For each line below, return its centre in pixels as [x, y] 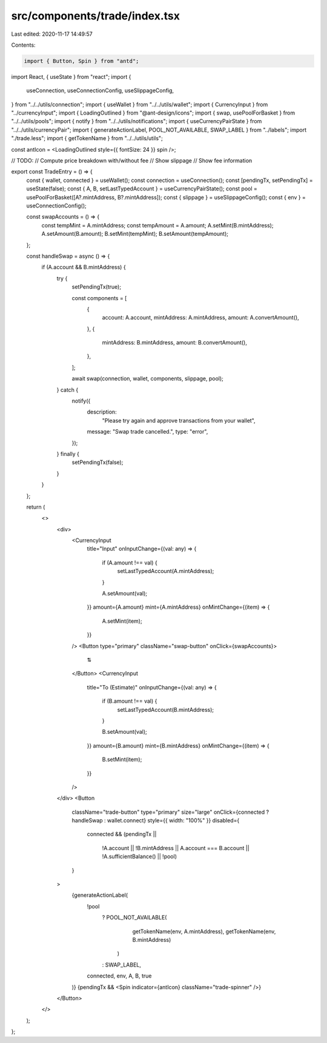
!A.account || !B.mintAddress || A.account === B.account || [176, 848]
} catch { [68, 390]
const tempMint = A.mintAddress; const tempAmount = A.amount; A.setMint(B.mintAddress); [157, 225]
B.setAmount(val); [125, 732]
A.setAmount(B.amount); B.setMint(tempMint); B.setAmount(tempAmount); [135, 234]
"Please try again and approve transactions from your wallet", [179, 420]
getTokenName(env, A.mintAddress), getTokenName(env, [204, 931]
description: [102, 412]
